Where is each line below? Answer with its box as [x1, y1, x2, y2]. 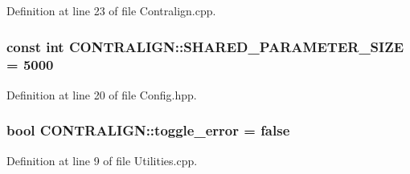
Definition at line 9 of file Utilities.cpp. [6, 152, 198, 168]
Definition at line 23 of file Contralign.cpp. [6, 2, 216, 18]
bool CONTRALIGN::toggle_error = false [6, 120, 290, 140]
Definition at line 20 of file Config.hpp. [6, 86, 197, 103]
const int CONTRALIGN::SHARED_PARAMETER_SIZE [6, 36, 404, 56]
